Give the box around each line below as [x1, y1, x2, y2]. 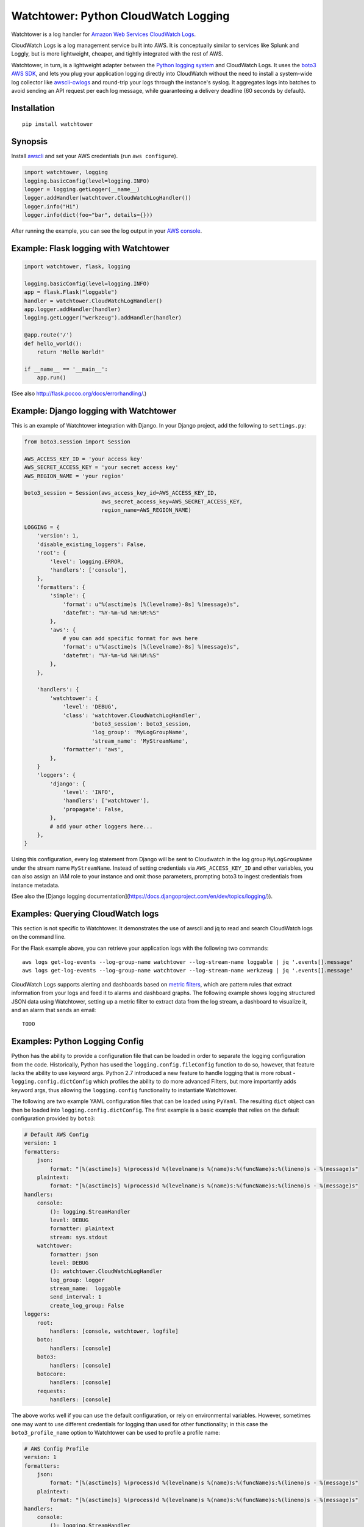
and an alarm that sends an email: [11, 1007, 96, 1014]
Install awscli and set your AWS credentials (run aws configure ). [11, 153, 178, 160]
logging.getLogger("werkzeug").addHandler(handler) [24, 315, 182, 321]
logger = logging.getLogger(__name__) [24, 186, 140, 192]
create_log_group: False [49, 1302, 124, 1309]
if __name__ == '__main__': [24, 365, 108, 373]
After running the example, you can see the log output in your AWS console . [11, 227, 202, 235]
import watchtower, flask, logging [24, 263, 130, 270]
